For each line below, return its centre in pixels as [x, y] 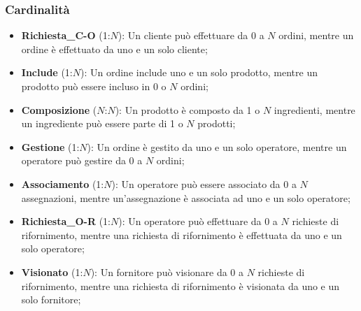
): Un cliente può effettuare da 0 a [191, 35]
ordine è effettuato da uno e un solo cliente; [114, 49]
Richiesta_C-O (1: [66, 35]
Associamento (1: [63, 183]
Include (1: [47, 72]
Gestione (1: [50, 146]
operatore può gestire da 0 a [82, 160]
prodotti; [217, 123]
